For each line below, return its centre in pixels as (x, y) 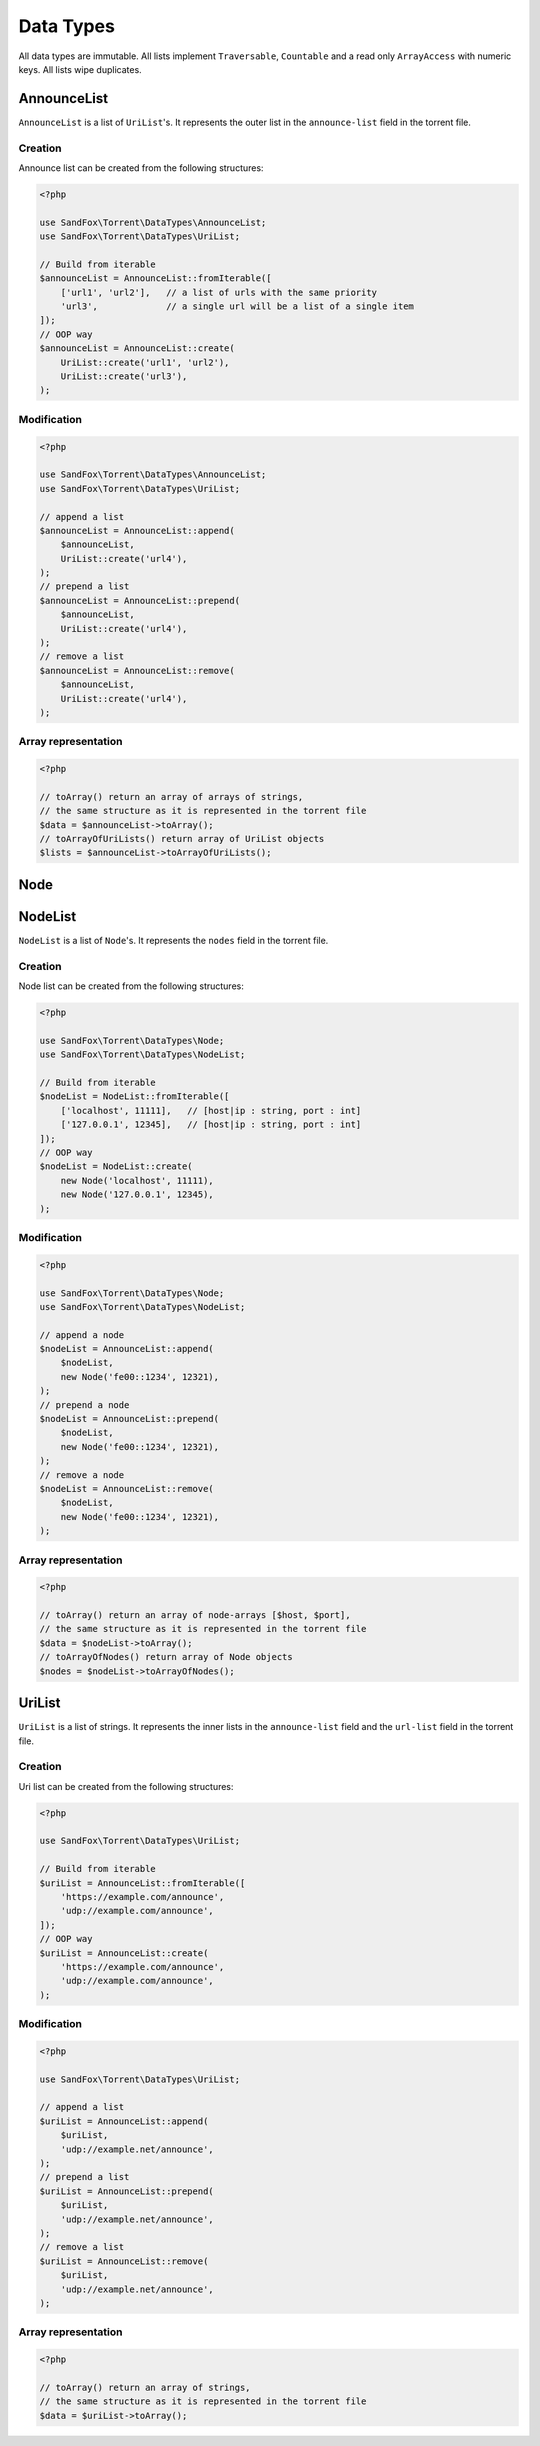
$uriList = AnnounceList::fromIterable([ (142, 1883)
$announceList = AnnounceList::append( (137, 530)
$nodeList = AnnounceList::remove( (126, 1488)
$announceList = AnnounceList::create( (137, 348)
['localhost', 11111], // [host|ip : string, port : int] (211, 1110)
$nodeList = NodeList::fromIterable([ (134, 1096)
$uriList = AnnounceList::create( (124, 1953)
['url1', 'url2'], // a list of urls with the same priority (219, 292)
